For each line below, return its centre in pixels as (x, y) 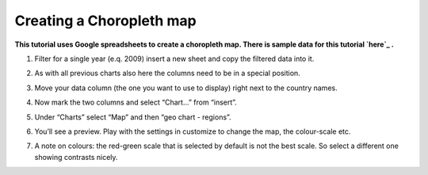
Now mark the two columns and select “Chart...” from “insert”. (136, 102)
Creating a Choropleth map (106, 21)
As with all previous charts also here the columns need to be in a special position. (167, 73)
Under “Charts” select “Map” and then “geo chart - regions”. (133, 117)
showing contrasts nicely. (76, 157)
